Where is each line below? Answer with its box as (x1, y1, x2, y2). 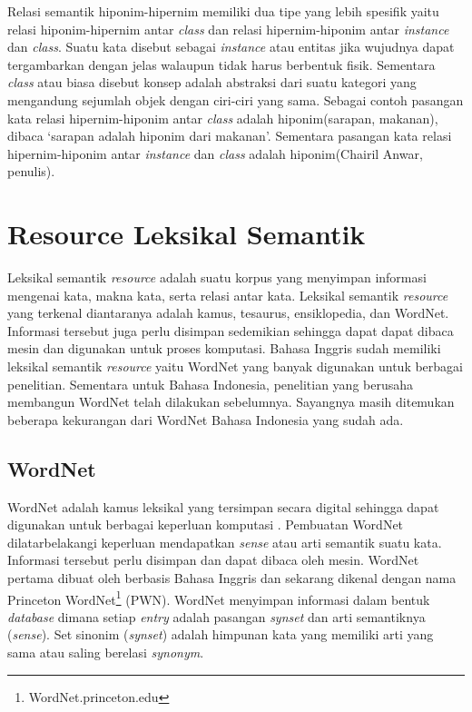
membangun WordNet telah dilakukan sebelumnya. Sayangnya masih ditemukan (7, 392, 455, 411)
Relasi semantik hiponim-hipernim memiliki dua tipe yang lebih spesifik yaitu (7, 2, 439, 20)
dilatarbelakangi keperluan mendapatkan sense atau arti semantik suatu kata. (7, 532, 442, 551)
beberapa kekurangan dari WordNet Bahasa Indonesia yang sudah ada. (7, 410, 404, 429)
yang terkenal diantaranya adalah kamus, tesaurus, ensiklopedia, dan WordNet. (7, 303, 449, 322)
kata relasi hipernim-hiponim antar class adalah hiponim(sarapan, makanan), (7, 108, 438, 127)
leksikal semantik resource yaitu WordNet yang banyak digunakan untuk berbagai (7, 357, 463, 376)
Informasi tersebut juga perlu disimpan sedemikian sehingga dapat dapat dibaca (7, 321, 454, 340)
